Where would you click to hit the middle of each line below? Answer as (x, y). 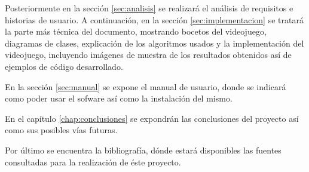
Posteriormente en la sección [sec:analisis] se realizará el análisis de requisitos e (149, 8)
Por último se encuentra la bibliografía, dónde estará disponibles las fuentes (143, 150)
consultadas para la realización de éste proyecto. (93, 162)
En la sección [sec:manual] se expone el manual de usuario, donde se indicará (146, 86)
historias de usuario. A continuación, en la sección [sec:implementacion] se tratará (154, 19)
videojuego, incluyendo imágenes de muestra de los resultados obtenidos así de (148, 55)
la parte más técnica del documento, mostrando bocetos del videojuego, (136, 31)
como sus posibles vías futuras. (61, 130)
